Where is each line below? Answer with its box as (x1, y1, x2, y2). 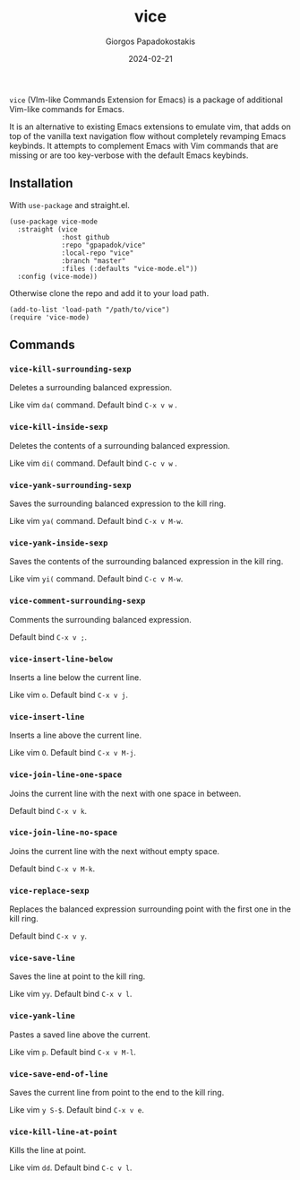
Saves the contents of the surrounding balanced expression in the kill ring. (9, 556, 284, 567)
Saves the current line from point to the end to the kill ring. (9, 1088, 225, 1097)
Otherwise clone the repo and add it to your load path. (9, 287, 210, 298)
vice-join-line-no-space (9, 827, 118, 838)
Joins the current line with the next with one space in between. (9, 788, 242, 799)
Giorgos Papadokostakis (105, 36, 196, 47)
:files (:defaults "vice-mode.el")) (61, 264, 199, 273)
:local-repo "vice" (61, 249, 134, 258)
